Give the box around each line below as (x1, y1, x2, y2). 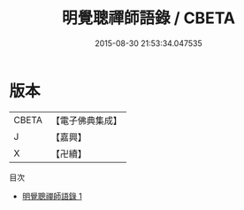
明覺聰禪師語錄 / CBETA (61, 8, 236, 28)
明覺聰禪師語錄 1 (21, 191, 82, 201)
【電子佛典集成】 (50, 114, 122, 127)
